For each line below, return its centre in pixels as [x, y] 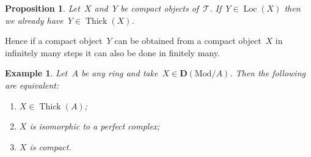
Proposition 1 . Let [42, 8]
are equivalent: [32, 85]
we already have [34, 20]
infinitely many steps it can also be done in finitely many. [112, 52]
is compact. [50, 146]
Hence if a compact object [54, 41]
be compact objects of [160, 8]
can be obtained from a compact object [188, 41]
